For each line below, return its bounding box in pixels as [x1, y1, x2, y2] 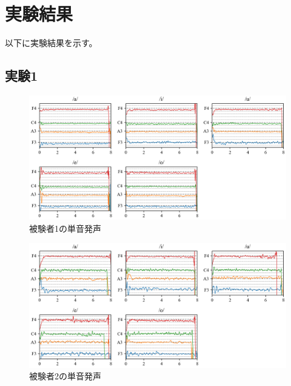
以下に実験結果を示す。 [5, 36, 98, 49]
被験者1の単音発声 [29, 222, 101, 234]
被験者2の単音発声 [29, 370, 101, 382]
